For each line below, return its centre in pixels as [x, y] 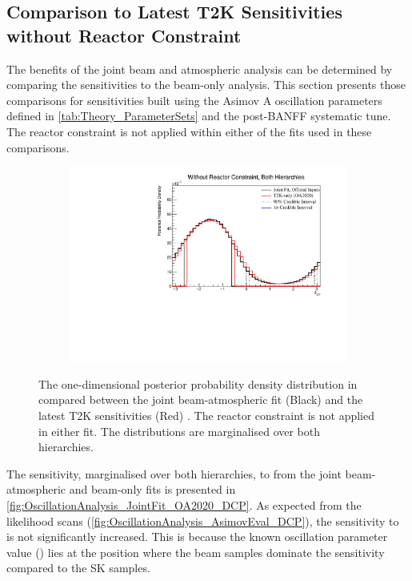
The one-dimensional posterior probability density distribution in [198, 383]
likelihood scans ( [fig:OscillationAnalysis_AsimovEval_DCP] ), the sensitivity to [203, 520]
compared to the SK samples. [78, 568]
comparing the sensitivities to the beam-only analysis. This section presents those [206, 85]
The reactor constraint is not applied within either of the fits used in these [189, 131]
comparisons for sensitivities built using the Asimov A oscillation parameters [194, 100]
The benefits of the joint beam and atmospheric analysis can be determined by [200, 69]
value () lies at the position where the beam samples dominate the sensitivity [196, 552]
